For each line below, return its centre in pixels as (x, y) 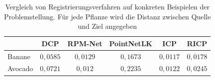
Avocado (20, 68)
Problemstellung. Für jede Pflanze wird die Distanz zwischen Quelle (107, 16)
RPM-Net (85, 43)
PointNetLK (131, 43)
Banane (19, 56)
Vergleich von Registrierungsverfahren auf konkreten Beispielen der (107, 6)
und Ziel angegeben (107, 26)
